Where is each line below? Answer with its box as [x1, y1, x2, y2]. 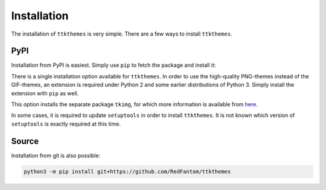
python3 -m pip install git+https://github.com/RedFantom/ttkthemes [24, 168, 231, 175]
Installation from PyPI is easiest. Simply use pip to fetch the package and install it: [11, 62, 216, 69]
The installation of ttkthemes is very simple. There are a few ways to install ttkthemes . [11, 30, 232, 37]
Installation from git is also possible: [11, 151, 101, 159]
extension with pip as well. [11, 89, 79, 97]
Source [11, 136, 39, 146]
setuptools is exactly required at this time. [11, 120, 121, 127]
